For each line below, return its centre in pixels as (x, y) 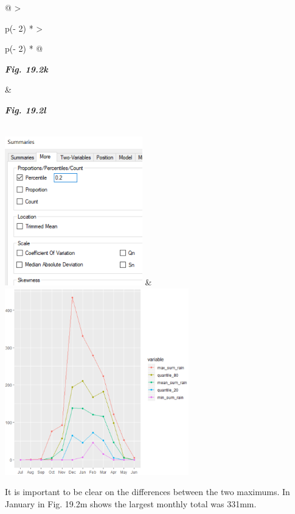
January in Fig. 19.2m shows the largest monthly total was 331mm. (131, 503)
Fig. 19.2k (26, 69)
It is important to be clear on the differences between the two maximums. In (147, 492)
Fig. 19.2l (26, 109)
